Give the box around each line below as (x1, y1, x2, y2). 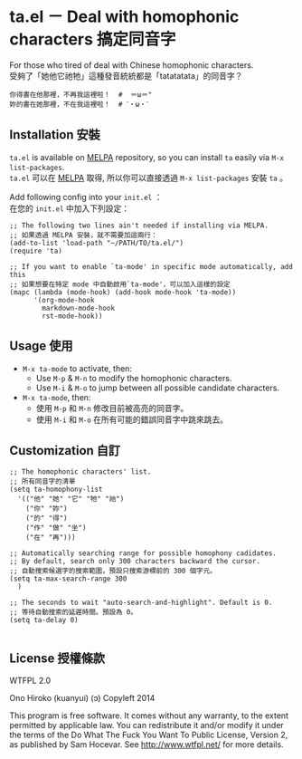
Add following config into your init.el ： (9, 191, 163, 202)
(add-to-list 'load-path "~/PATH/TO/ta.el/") (9, 238, 184, 247)
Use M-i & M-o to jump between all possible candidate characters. (35, 382, 280, 393)
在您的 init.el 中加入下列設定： (9, 203, 129, 214)
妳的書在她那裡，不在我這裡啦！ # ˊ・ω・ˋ (9, 100, 149, 109)
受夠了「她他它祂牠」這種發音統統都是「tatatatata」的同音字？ (9, 70, 243, 81)
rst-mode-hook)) (42, 312, 103, 321)
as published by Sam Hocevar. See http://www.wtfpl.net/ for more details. (9, 739, 284, 750)
